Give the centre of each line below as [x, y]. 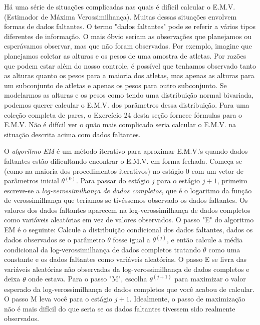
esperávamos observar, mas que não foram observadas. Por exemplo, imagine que [128, 46]
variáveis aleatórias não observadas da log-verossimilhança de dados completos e [127, 269]
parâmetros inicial [32, 181]
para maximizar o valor [210, 279]
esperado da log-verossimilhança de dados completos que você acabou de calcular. [129, 289]
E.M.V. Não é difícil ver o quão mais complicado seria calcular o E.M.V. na [120, 124]
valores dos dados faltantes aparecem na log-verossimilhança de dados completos [127, 210]
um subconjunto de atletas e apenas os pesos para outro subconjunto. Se [115, 85]
